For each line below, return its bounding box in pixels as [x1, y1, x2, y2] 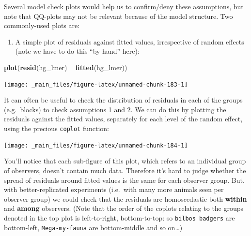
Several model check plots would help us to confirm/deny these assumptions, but [4, 1, 244, 11]
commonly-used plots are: [4, 20, 80, 30]
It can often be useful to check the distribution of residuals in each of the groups [4, 95, 243, 105]
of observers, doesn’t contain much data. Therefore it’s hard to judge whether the [4, 165, 246, 175]
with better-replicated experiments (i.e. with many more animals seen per [4, 184, 224, 194]
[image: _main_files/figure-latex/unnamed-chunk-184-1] [4, 142, 188, 149]
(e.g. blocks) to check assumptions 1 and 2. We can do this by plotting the [4, 104, 226, 114]
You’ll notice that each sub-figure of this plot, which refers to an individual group [4, 156, 246, 166]
